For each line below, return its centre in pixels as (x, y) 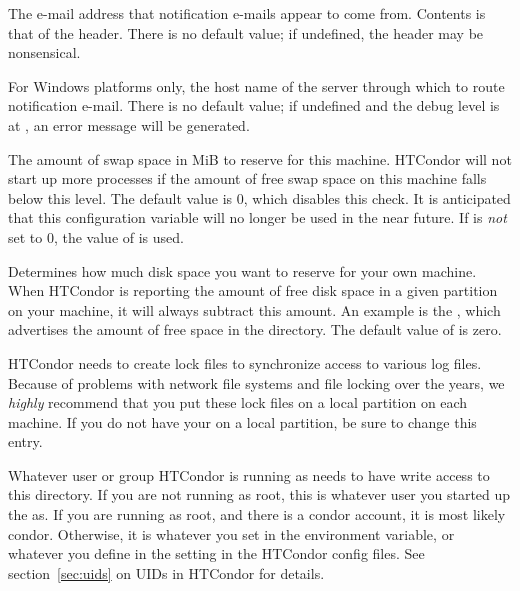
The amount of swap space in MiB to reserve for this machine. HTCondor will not (260, 158)
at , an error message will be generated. (129, 124)
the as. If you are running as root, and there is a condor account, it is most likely (257, 514)
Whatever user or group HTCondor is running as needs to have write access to (249, 474)
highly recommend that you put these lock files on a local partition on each (238, 402)
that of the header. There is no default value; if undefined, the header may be (246, 32)
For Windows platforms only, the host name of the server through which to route (256, 85)
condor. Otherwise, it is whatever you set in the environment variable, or (231, 533)
